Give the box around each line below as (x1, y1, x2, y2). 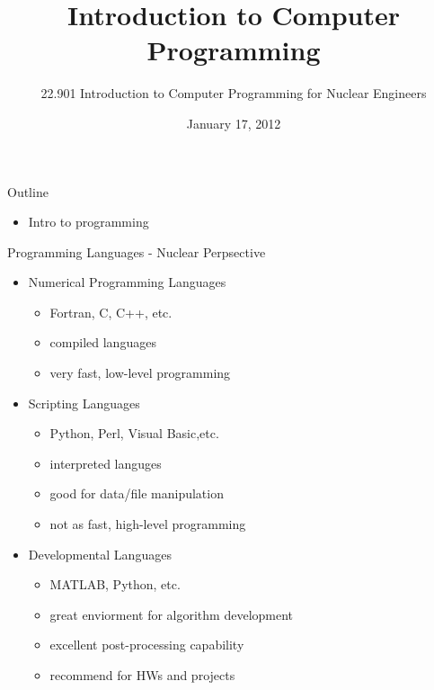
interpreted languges (49, 453, 162, 472)
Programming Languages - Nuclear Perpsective (7, 242, 266, 261)
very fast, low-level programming (49, 363, 231, 382)
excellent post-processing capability (49, 635, 244, 654)
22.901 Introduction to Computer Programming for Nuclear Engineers (40, 84, 427, 103)
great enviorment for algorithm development (49, 605, 294, 623)
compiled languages (49, 333, 156, 352)
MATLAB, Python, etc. (49, 575, 181, 594)
